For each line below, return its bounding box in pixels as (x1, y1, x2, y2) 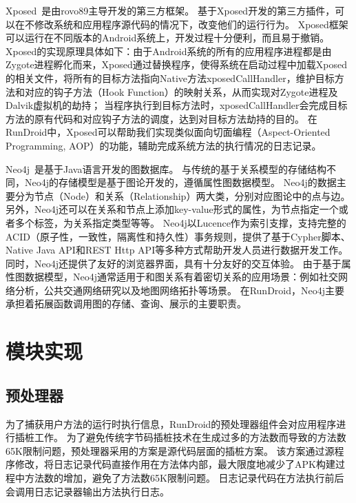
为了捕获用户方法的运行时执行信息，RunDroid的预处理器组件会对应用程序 (6, 416, 337, 431)
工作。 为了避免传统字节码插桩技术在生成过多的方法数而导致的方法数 (34, 430, 346, 444)
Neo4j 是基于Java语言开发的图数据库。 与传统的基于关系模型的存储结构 (6, 161, 327, 176)
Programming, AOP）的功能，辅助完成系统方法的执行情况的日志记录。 (6, 138, 322, 152)
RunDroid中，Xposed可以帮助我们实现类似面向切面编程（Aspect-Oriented (6, 125, 331, 139)
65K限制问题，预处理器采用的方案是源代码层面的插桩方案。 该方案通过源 (6, 443, 335, 458)
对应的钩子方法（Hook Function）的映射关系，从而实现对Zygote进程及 (24, 84, 338, 99)
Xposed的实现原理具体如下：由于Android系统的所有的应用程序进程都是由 (6, 43, 332, 58)
